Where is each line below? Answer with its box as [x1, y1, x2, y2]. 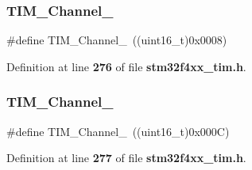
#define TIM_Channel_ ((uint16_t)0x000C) [6, 123, 230, 139]
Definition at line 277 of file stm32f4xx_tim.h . [6, 149, 246, 166]
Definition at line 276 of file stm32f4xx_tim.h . [6, 58, 246, 74]
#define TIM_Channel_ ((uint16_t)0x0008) [6, 32, 227, 48]
